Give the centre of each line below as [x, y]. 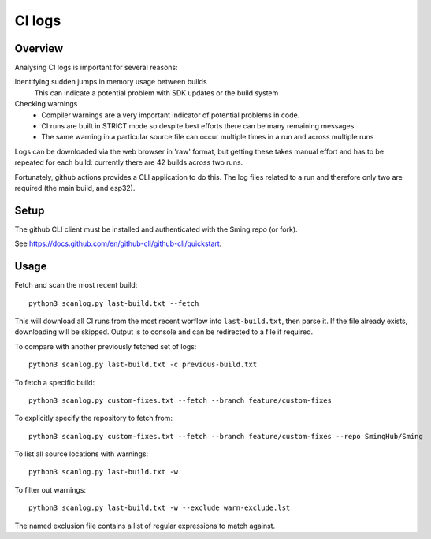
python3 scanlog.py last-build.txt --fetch [114, 303]
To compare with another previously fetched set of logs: [106, 346]
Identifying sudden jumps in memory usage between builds [111, 82]
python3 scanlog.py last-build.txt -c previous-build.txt [143, 365]
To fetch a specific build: [54, 382]
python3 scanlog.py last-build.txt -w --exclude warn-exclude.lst [160, 508]
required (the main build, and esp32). [75, 188]
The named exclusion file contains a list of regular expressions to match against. [145, 526]
